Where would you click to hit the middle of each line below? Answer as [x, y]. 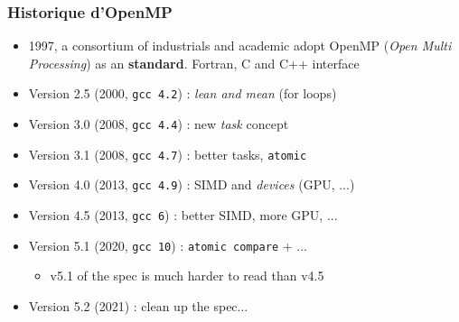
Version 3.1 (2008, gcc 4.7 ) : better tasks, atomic [168, 154]
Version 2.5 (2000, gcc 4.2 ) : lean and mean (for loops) [183, 93]
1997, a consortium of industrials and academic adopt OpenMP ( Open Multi [240, 46]
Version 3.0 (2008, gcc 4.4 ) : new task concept [159, 124]
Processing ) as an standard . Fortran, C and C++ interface [194, 63]
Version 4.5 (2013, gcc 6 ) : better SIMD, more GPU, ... [183, 215]
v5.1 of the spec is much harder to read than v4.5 [187, 276]
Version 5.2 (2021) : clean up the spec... [138, 305]
